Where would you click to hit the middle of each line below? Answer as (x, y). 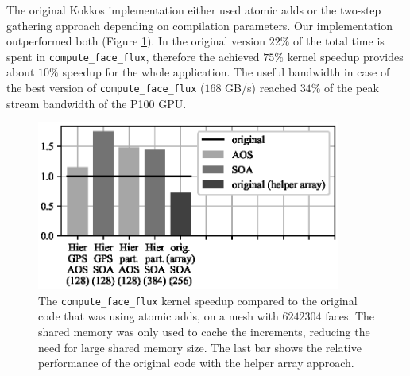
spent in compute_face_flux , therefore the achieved (133, 56)
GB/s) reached (261, 88)
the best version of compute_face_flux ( (106, 88)
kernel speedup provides (345, 56)
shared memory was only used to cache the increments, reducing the (204, 331)
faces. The (350, 316)
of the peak (351, 88)
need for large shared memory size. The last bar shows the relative (200, 347)
